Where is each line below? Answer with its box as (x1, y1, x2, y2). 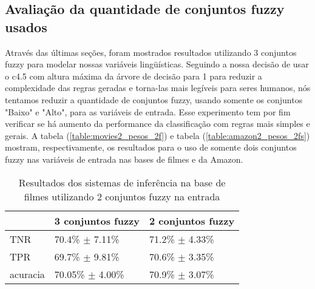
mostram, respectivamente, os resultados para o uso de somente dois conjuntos (5, 141, 297, 154)
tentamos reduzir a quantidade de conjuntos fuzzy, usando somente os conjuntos (5, 93, 303, 106)
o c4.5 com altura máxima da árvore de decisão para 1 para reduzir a (5, 69, 262, 82)
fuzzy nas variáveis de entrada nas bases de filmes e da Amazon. (5, 152, 243, 165)
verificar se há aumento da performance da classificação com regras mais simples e (5, 117, 310, 130)
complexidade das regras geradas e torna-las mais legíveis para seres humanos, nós (5, 81, 311, 94)
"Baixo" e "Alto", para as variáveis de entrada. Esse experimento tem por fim (5, 105, 291, 118)
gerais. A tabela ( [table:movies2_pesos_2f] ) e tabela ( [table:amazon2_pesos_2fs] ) (5, 129, 310, 141)
